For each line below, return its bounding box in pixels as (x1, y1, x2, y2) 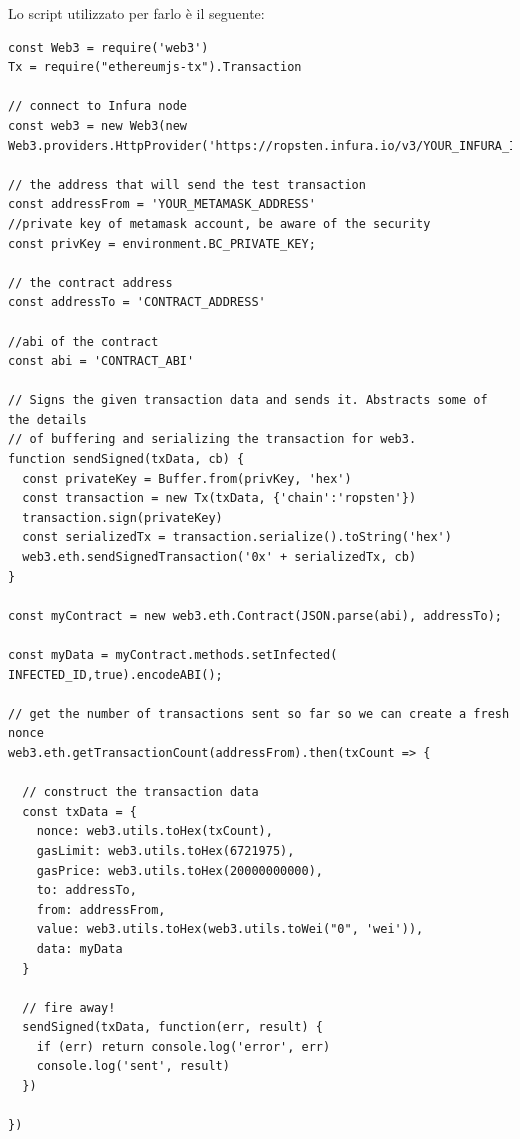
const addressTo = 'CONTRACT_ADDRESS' (8, 295, 266, 310)
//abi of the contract (8, 334, 159, 349)
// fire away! (22, 1000, 116, 1015)
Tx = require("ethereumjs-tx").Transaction (8, 60, 302, 75)
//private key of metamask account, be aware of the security (8, 216, 431, 231)
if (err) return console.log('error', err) (36, 1039, 331, 1054)
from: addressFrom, (36, 902, 166, 917)
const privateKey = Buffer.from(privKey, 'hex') (22, 471, 352, 486)
